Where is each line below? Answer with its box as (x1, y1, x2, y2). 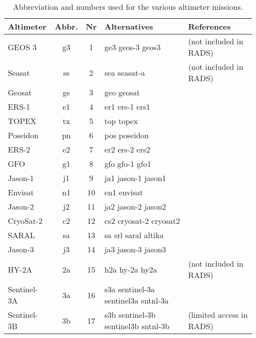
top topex (104, 115, 138, 126)
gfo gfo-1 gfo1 (104, 158, 151, 169)
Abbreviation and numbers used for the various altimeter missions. (13, 1, 243, 12)
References (188, 21, 231, 32)
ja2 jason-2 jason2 (104, 201, 166, 212)
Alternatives (104, 21, 153, 32)
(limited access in (188, 309, 248, 320)
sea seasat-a (104, 66, 145, 78)
